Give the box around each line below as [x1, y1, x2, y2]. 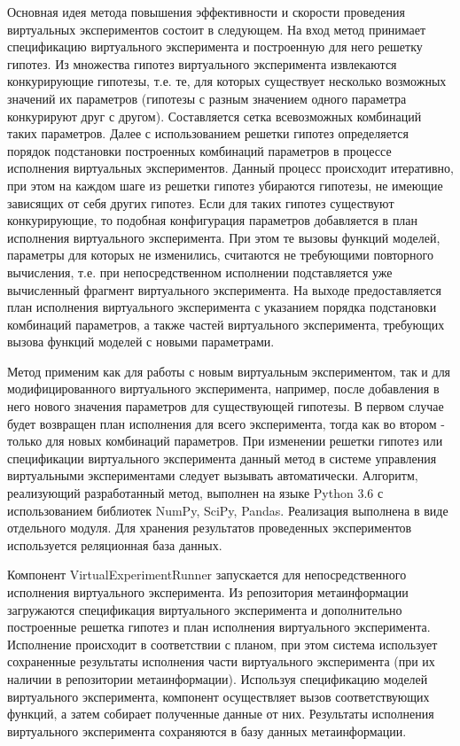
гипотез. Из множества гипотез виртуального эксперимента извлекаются [7, 54, 397, 73]
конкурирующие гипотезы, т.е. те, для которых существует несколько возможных [7, 72, 447, 90]
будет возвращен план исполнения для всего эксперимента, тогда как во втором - [7, 414, 445, 432]
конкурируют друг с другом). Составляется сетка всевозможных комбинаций [7, 106, 422, 125]
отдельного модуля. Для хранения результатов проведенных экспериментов [7, 518, 412, 537]
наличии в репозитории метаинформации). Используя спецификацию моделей [7, 669, 428, 688]
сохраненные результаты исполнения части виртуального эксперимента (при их [7, 652, 435, 671]
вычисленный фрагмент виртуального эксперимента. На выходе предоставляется [7, 280, 441, 299]
